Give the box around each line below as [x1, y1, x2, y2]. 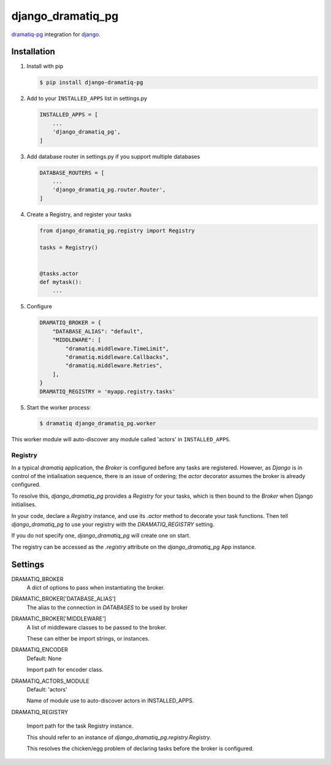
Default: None [26, 655, 62, 662]
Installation [11, 47, 55, 57]
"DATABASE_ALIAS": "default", [52, 328, 143, 335]
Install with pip [26, 63, 64, 70]
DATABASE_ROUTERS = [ [39, 169, 105, 176]
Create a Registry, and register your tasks [26, 210, 132, 218]
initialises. [11, 501, 37, 508]
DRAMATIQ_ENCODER [11, 646, 69, 653]
